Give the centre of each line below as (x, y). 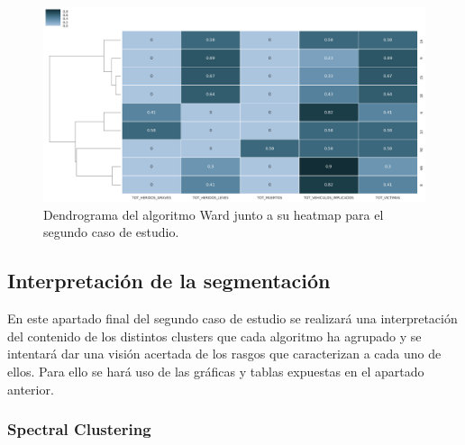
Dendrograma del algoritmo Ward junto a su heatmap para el (214, 214)
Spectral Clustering (79, 429)
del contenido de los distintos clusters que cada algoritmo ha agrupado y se (214, 336)
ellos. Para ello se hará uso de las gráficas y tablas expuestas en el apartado (216, 371)
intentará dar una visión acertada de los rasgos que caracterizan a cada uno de (224, 354)
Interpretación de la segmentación (169, 281)
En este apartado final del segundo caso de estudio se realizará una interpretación (232, 318)
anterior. (31, 389)
